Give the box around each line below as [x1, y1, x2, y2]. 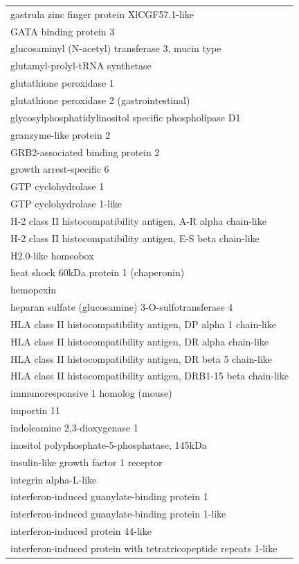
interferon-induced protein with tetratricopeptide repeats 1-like [10, 540, 278, 555]
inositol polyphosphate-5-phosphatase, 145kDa [10, 437, 207, 452]
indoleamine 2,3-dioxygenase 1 [10, 420, 138, 434]
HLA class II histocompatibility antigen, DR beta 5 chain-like [10, 351, 273, 366]
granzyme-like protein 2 [10, 127, 111, 142]
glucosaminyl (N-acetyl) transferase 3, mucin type [10, 41, 221, 55]
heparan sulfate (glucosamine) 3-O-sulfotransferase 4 [10, 300, 233, 314]
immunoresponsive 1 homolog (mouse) [10, 386, 172, 400]
